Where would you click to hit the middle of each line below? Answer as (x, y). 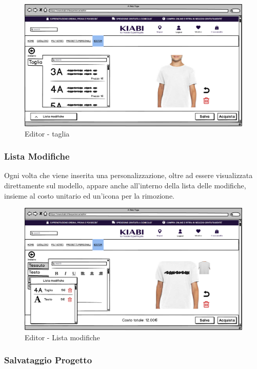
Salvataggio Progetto (48, 360)
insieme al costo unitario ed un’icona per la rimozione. (89, 195)
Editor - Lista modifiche (62, 337)
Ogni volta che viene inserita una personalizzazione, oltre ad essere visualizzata (128, 175)
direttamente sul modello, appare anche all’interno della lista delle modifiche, (125, 186)
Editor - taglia (47, 133)
